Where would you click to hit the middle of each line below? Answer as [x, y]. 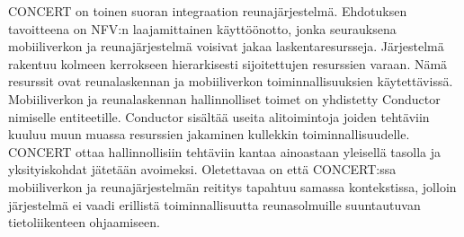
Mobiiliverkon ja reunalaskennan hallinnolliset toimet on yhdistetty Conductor [224, 98]
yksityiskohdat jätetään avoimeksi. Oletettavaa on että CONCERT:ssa [202, 169]
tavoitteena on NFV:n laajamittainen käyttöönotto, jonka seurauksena [202, 28]
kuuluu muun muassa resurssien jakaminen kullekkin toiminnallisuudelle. [209, 134]
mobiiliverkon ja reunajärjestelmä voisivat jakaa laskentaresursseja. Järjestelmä [226, 46]
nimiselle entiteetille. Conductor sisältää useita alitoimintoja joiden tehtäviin [219, 116]
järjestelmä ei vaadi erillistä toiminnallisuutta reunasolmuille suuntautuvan [214, 204]
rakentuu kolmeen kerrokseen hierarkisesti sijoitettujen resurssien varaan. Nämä [228, 63]
